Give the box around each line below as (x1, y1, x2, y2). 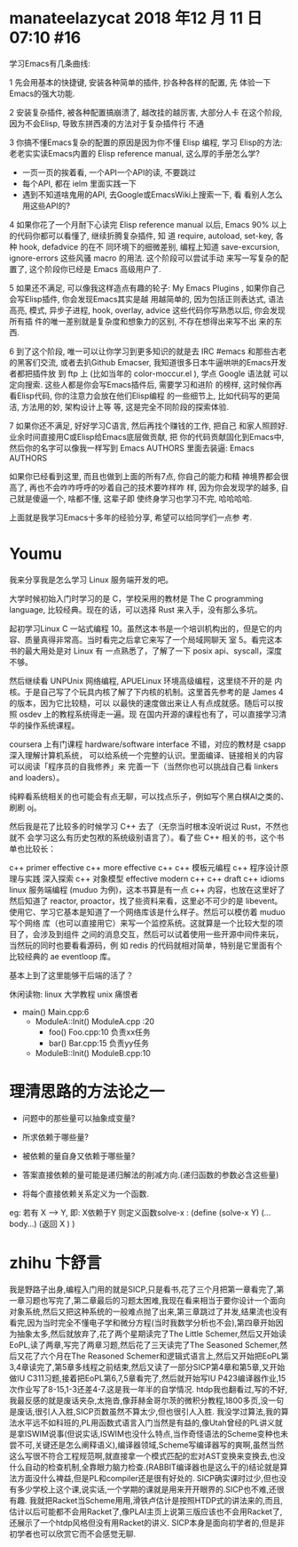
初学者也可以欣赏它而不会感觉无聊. (9, 1528, 137, 1539)
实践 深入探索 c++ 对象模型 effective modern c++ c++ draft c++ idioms (24, 873, 286, 884)
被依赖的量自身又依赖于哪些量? (21, 1150, 136, 1161)
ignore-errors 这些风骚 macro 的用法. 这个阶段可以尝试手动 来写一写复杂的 (9, 252, 281, 263)
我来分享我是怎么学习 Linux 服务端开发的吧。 (9, 574, 174, 585)
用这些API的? (21, 200, 71, 211)
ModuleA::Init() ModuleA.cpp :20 (35, 1015, 155, 1027)
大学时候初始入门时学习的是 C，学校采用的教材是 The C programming (9, 593, 264, 604)
